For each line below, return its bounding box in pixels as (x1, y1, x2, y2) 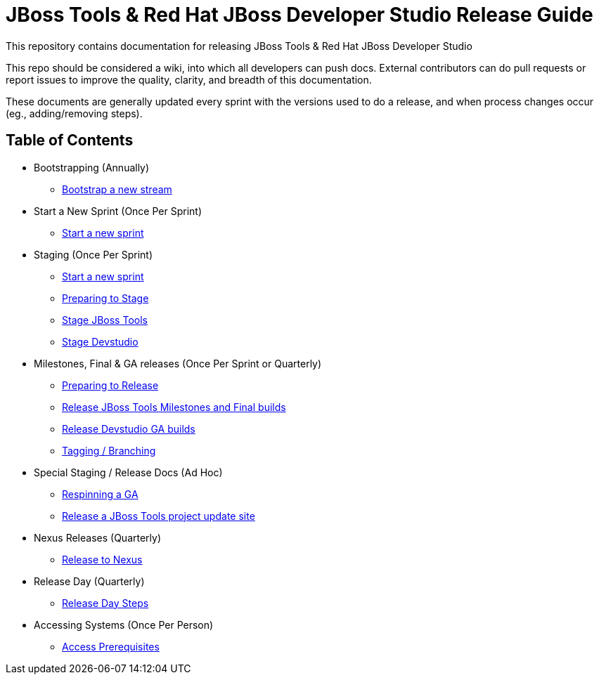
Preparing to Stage (62, 292, 149, 304)
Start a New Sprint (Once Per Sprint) (34, 204, 202, 217)
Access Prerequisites (62, 640, 160, 653)
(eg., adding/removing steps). (6, 107, 143, 119)
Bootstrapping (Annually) (34, 161, 150, 174)
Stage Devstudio (62, 335, 139, 348)
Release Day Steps (62, 596, 149, 609)
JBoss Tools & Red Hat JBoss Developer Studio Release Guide (6, 3, 593, 27)
